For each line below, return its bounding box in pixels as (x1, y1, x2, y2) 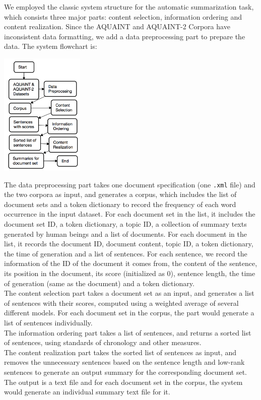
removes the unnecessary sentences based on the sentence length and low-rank (4, 357, 245, 367)
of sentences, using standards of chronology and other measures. (4, 337, 202, 348)
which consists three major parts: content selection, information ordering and (4, 11, 242, 22)
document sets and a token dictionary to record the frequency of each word (4, 198, 236, 209)
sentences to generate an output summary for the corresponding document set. (4, 366, 247, 377)
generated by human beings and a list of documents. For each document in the (4, 228, 247, 239)
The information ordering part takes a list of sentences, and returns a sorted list (4, 327, 251, 338)
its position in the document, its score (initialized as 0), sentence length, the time (4, 268, 255, 279)
